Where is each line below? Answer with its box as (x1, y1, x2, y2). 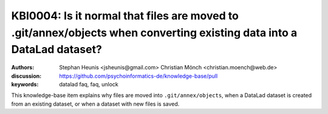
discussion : (11, 72, 42, 80)
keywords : (11, 80, 39, 87)
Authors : (11, 64, 35, 71)
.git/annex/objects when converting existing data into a (11, 26, 298, 39)
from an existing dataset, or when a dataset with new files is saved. (11, 100, 180, 107)
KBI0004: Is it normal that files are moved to (11, 9, 239, 22)
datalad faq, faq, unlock (59, 80, 118, 87)
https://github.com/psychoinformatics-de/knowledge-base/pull (59, 72, 218, 80)
